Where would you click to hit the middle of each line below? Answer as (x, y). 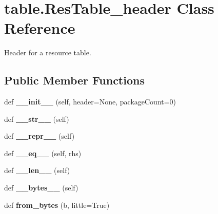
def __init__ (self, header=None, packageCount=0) (90, 102)
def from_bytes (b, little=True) (57, 205)
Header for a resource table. (48, 52)
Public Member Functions (74, 80)
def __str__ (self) (37, 119)
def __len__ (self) (37, 170)
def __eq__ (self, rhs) (43, 153)
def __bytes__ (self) (41, 188)
